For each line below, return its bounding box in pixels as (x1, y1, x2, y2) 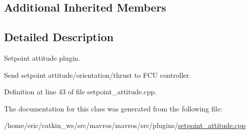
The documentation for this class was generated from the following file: (4, 103, 222, 113)
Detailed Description (4, 29, 114, 45)
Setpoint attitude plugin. (4, 52, 80, 63)
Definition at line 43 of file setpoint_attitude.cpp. (4, 86, 157, 97)
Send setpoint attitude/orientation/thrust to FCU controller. (4, 69, 191, 80)
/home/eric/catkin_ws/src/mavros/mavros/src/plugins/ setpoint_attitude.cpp (4, 120, 246, 130)
